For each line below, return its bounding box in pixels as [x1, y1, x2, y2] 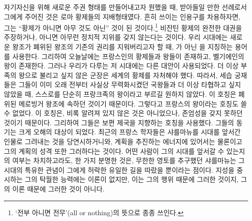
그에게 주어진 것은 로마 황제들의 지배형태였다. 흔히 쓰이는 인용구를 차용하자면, [4, 11, 240, 21]
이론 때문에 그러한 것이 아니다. [12, 183, 105, 193]
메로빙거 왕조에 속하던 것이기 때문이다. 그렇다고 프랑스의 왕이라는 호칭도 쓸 [18, 98, 247, 108]
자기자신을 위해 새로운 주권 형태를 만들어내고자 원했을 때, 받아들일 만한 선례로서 [4, 2, 247, 12]
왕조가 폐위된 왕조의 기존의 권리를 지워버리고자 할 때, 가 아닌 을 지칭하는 [12, 42, 233, 52]
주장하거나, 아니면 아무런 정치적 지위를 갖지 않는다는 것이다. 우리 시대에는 [4, 32, 228, 42]
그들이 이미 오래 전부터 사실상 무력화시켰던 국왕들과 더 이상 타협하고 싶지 [18, 79, 241, 89]
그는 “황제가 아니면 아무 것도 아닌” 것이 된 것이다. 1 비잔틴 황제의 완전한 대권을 [4, 21, 242, 32]
